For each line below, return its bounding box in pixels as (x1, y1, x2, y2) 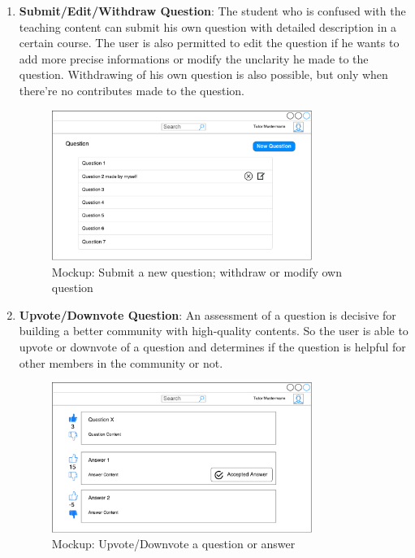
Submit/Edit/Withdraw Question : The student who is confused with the (19, 2, 406, 19)
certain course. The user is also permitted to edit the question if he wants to (19, 34, 400, 51)
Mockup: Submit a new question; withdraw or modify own (51, 263, 342, 280)
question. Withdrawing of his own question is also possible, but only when (19, 66, 388, 83)
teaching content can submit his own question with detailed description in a (19, 18, 397, 35)
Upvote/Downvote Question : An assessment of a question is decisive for (19, 306, 396, 323)
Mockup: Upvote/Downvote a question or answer (51, 535, 296, 552)
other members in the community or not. (19, 354, 223, 371)
